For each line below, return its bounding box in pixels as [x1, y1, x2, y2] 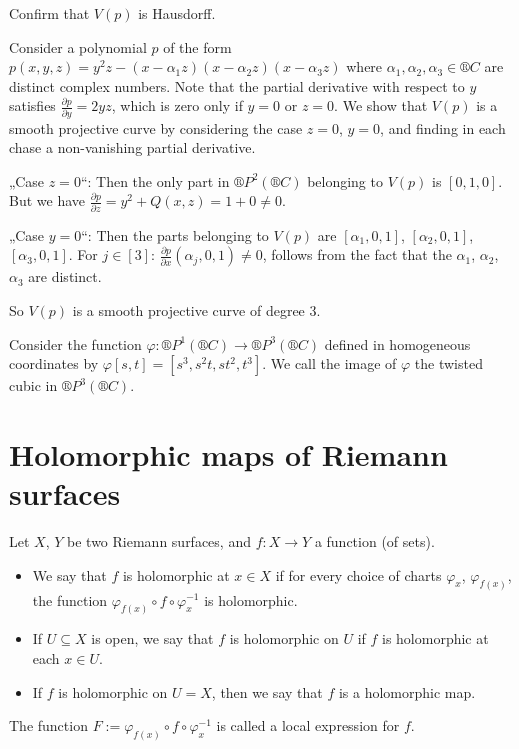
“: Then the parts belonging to [81, 224, 269, 245]
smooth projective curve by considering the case [9, 117, 303, 138]
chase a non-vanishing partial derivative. [9, 137, 256, 158]
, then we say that [211, 681, 323, 702]
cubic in [9, 375, 58, 396]
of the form [163, 36, 232, 57]
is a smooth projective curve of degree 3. [72, 299, 321, 320]
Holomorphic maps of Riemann [9, 433, 448, 474]
